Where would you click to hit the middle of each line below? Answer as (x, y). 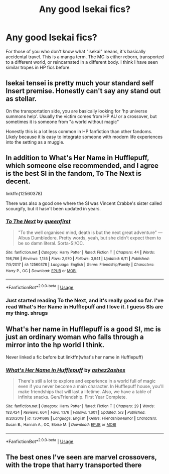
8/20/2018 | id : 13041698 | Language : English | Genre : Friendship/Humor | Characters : (81, 419)
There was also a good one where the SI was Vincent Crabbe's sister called (84, 203)
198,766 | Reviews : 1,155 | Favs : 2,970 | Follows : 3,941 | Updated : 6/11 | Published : (78, 259)
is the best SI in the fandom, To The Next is (74, 173)
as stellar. (21, 99)
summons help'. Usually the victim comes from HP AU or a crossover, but (81, 116)
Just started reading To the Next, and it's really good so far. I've (85, 301)
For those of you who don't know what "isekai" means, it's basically (76, 51)
